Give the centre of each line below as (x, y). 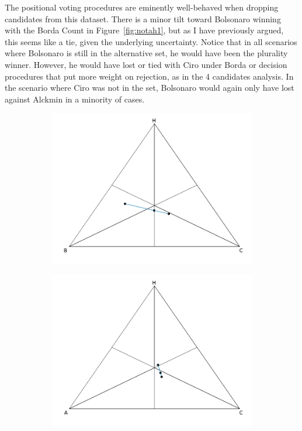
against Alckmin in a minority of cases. (75, 99)
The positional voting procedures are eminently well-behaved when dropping (142, 7)
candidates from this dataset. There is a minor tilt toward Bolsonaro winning (143, 18)
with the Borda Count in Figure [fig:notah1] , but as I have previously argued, (144, 30)
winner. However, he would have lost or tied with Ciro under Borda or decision (146, 64)
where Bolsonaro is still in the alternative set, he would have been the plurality (146, 53)
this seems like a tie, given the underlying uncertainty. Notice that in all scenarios (151, 41)
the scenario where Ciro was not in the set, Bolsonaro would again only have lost (150, 88)
